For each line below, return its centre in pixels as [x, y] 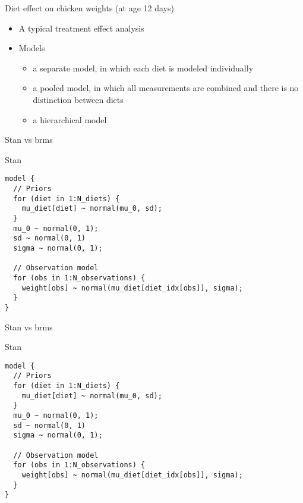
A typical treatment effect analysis [81, 28]
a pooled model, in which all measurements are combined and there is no [166, 88]
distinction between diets [78, 99]
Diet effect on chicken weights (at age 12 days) [89, 8]
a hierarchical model [70, 119]
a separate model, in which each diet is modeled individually [143, 68]
